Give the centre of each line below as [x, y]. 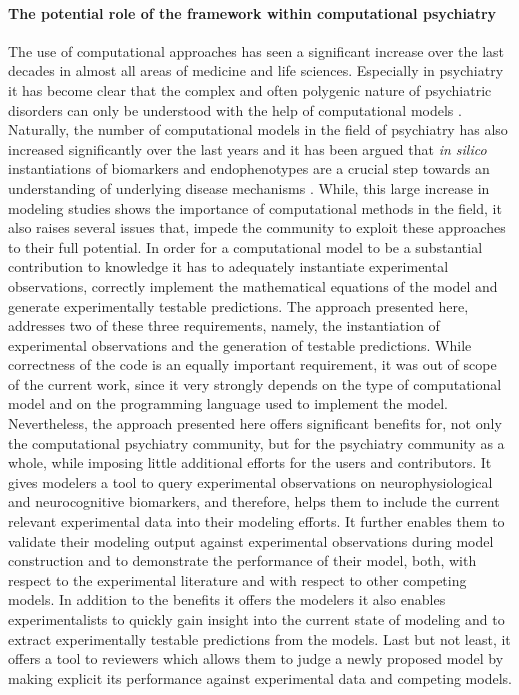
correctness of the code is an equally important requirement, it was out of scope [252, 364]
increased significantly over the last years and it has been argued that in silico [247, 148]
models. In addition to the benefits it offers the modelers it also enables [227, 599]
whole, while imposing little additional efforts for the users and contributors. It [250, 462]
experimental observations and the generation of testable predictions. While [240, 344]
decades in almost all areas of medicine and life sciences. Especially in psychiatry [256, 70]
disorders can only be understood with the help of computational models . [235, 109]
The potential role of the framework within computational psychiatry [252, 12]
